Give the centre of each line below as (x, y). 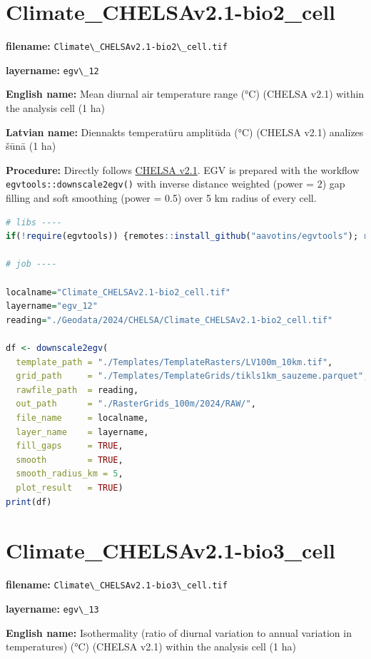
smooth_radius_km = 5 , (70, 474)
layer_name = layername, (82, 432)
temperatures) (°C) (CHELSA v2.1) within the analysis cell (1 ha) (151, 647)
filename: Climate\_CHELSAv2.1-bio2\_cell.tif (117, 46)
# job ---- (31, 264)
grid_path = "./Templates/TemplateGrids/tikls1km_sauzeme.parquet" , (192, 376)
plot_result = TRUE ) (70, 487)
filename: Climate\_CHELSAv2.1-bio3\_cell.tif (117, 584)
